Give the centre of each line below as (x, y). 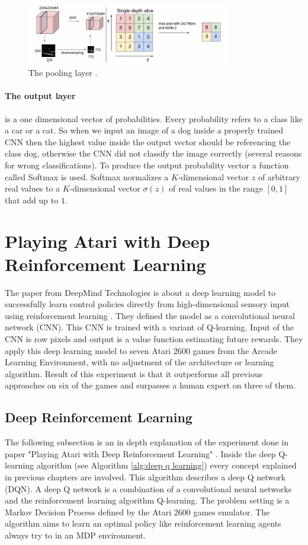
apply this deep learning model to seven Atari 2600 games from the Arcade (141, 350)
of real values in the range (216, 188)
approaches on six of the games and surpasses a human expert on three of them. (150, 385)
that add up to (32, 200)
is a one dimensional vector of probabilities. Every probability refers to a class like (154, 118)
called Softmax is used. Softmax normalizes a (87, 176)
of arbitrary (279, 176)
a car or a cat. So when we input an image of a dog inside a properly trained (144, 130)
